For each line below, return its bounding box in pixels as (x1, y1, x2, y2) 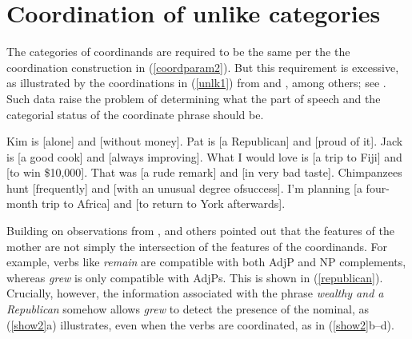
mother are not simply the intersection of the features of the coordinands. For (6, 237, 387, 254)
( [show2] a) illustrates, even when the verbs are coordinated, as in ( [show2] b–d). (6, 316, 394, 333)
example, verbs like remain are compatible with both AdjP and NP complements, (6, 253, 406, 270)
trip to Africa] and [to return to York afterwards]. (41, 195, 286, 212)
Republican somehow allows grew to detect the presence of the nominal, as (6, 301, 370, 317)
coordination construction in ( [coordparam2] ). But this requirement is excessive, (6, 58, 399, 75)
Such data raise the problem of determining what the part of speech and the (6, 90, 381, 106)
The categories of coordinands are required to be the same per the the (6, 43, 350, 60)
